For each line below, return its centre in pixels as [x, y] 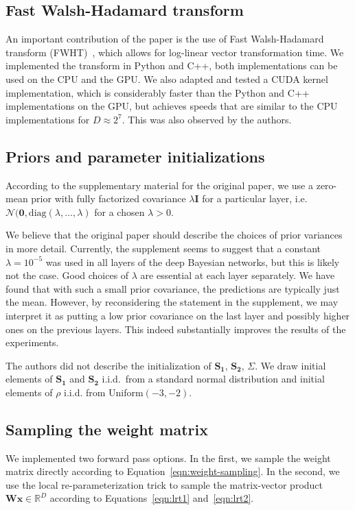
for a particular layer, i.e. [255, 198]
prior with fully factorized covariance [108, 198]
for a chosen [119, 211]
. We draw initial [290, 365]
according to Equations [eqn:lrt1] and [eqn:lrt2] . [152, 498]
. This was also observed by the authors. [207, 119]
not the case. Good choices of [67, 275]
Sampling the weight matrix [107, 429]
